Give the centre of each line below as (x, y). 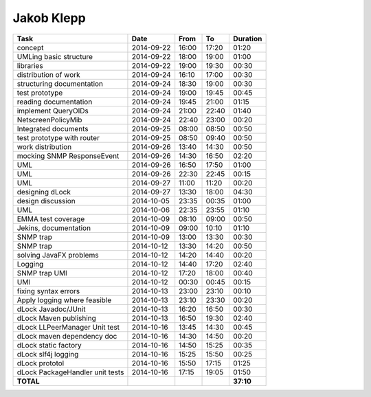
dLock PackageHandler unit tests (70, 372)
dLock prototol (41, 363)
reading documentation (55, 102)
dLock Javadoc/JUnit (51, 309)
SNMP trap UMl (42, 273)
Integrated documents (53, 128)
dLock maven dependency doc (67, 336)
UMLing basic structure (55, 56)
